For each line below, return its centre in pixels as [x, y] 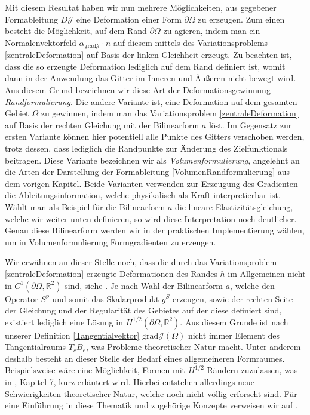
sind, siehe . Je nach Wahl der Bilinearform [144, 285]
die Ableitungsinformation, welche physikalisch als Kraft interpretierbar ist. [143, 195]
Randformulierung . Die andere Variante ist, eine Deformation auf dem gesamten [151, 101]
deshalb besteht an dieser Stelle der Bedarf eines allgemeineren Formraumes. [145, 358]
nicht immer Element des [234, 335]
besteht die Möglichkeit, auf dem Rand [76, 31]
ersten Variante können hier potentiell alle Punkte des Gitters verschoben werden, [155, 136]
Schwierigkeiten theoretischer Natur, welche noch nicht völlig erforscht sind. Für [151, 393]
